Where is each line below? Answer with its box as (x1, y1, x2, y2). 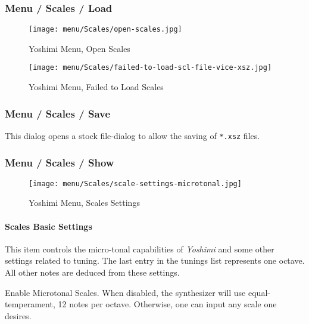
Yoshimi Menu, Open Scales (29, 42, 130, 54)
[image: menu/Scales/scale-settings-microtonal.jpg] (29, 179, 242, 188)
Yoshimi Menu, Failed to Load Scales (29, 81, 164, 93)
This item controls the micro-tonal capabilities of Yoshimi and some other (5, 242, 274, 255)
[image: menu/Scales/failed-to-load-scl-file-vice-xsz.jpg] (29, 63, 272, 72)
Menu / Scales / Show (5, 155, 114, 169)
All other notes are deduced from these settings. (5, 266, 180, 279)
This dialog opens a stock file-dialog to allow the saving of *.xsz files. (5, 129, 260, 141)
